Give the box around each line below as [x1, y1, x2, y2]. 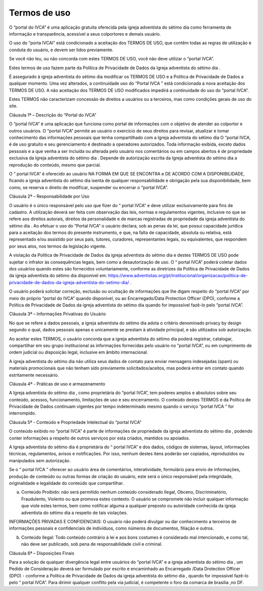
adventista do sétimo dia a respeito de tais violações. [21, 510, 128, 515]
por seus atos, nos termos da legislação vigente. [9, 243, 107, 249]
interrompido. [9, 410, 37, 416]
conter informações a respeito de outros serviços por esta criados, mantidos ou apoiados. [9, 435, 190, 441]
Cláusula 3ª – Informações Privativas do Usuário [9, 311, 106, 317]
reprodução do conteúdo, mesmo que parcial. [9, 162, 101, 168]
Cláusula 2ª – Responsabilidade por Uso [9, 193, 90, 199]
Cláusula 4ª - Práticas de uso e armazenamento [9, 381, 106, 387]
